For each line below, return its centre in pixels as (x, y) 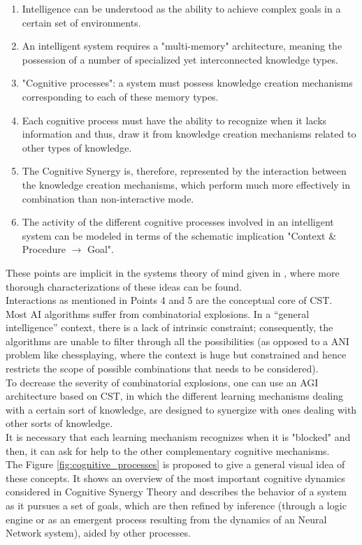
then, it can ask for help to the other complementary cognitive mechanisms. (168, 450)
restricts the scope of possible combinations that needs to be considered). (162, 369)
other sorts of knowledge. (59, 423)
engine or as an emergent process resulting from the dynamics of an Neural (166, 519)
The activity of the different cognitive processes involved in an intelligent (178, 222)
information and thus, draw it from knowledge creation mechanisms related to (189, 134)
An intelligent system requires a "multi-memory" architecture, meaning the (182, 46)
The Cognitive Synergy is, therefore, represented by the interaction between (184, 171)
